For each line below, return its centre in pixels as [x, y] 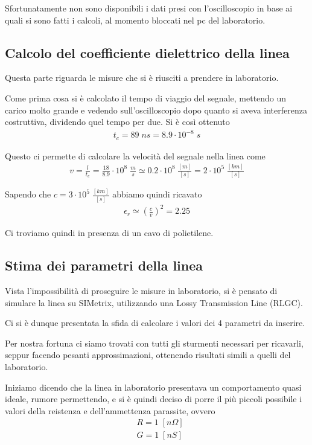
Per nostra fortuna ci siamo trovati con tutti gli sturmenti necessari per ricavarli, [154, 343]
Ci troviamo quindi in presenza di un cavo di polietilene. [109, 233]
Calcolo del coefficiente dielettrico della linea [147, 52]
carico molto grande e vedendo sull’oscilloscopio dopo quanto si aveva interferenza [156, 110]
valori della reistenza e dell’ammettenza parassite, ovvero [110, 410]
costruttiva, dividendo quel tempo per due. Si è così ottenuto [117, 122]
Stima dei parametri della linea [104, 265]
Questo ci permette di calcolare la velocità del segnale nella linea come [135, 155]
